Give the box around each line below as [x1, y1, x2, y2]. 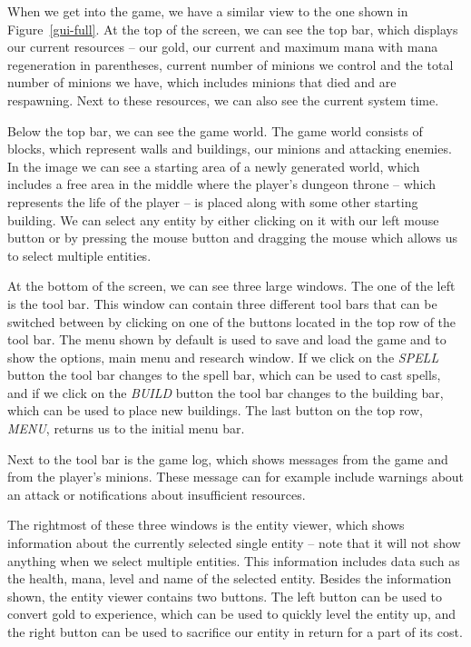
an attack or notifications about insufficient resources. [7, 484, 306, 503]
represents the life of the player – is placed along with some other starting [7, 192, 418, 211]
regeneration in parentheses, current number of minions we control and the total [7, 55, 454, 74]
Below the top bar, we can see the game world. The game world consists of [7, 121, 423, 140]
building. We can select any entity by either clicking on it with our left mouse [7, 210, 439, 229]
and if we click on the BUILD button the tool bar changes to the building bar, [7, 383, 444, 402]
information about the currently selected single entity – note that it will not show [7, 533, 461, 552]
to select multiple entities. [7, 245, 152, 264]
